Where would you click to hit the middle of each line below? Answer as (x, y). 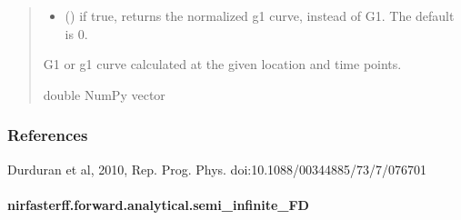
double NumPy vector (104, 94)
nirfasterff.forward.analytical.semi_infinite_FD (158, 204)
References (48, 135)
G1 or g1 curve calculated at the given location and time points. (222, 64)
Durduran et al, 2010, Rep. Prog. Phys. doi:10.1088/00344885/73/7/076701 (217, 169)
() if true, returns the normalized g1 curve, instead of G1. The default (260, 15)
